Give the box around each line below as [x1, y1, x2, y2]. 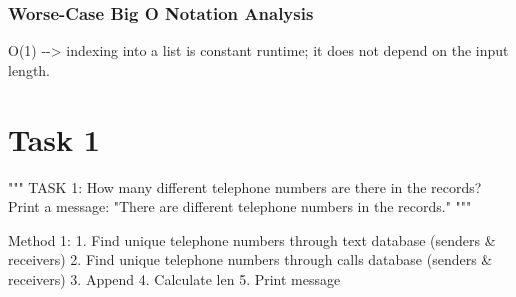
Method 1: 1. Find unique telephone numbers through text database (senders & [8, 229, 496, 250]
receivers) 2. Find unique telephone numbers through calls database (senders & [8, 249, 493, 270]
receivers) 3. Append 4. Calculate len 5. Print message [8, 268, 341, 289]
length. [8, 59, 51, 80]
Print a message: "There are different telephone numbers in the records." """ [8, 196, 472, 217]
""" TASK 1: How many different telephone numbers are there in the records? [8, 176, 482, 197]
